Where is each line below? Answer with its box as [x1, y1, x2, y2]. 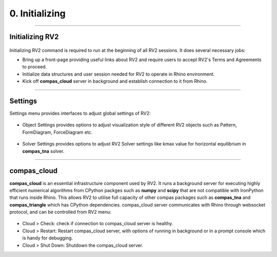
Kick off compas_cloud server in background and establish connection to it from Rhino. [22, 78, 208, 84]
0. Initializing [9, 8, 66, 19]
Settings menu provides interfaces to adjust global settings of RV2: [9, 111, 151, 117]
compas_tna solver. [22, 148, 65, 154]
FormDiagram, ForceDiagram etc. [22, 129, 93, 135]
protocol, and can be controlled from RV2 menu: [9, 209, 111, 215]
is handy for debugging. [22, 235, 73, 241]
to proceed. [22, 64, 47, 70]
